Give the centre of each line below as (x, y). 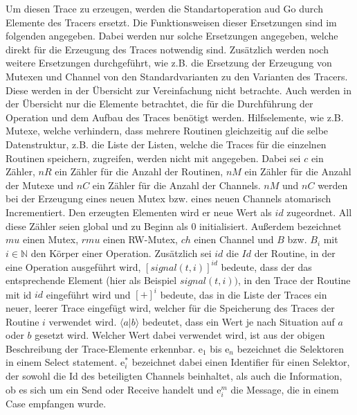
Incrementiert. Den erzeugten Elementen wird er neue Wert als (139, 212)
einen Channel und (234, 239)
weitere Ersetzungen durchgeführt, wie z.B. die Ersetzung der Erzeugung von (169, 63)
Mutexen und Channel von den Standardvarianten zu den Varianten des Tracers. (177, 76)
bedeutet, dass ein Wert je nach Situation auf (238, 321)
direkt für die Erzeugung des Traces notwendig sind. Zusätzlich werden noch (167, 49)
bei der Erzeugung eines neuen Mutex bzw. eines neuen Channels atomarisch (168, 198)
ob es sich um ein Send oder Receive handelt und (110, 389)
